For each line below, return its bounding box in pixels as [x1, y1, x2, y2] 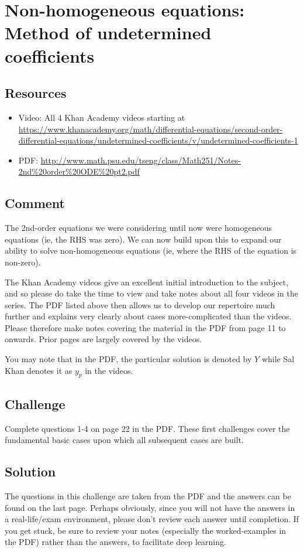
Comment [5, 194, 65, 212]
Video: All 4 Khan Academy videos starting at [18, 111, 185, 123]
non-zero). [5, 255, 41, 268]
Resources [5, 84, 67, 102]
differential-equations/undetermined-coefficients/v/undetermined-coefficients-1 [18, 134, 298, 146]
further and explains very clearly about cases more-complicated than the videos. [5, 310, 292, 322]
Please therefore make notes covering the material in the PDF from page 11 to [5, 321, 286, 333]
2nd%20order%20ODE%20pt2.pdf [18, 165, 140, 178]
